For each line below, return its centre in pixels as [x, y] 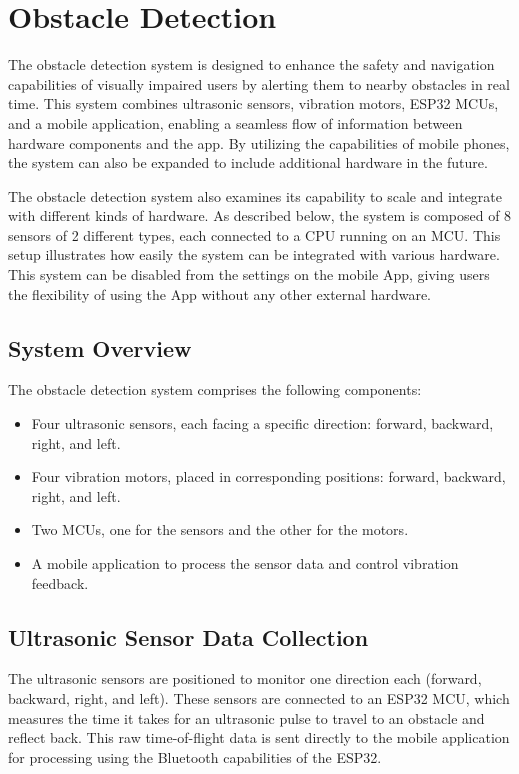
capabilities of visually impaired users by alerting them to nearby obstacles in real [259, 83]
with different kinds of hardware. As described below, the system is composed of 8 [260, 215]
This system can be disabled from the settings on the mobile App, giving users [249, 274]
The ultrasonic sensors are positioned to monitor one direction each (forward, [245, 678]
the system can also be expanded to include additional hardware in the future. [248, 162]
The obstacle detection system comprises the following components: [215, 389]
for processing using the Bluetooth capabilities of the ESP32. [195, 756]
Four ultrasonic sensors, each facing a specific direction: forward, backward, [262, 423]
